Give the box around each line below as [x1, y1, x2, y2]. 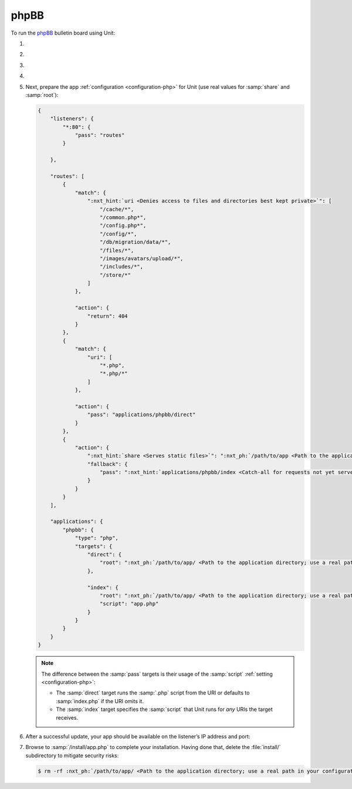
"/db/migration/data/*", [100, 239, 171, 246]
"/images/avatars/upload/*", [100, 255, 184, 261]
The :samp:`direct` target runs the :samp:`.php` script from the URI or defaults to [56, 689, 250, 696]
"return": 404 [87, 313, 128, 320]
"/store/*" [100, 271, 131, 278]
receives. [56, 714, 79, 721]
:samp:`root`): [25, 91, 59, 98]
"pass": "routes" [75, 132, 125, 139]
